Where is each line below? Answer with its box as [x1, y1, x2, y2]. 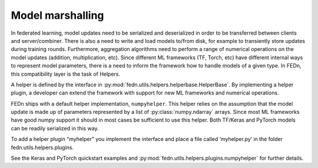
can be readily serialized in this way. [11, 125, 100, 132]
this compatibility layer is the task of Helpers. [11, 70, 121, 78]
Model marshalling [11, 9, 104, 22]
